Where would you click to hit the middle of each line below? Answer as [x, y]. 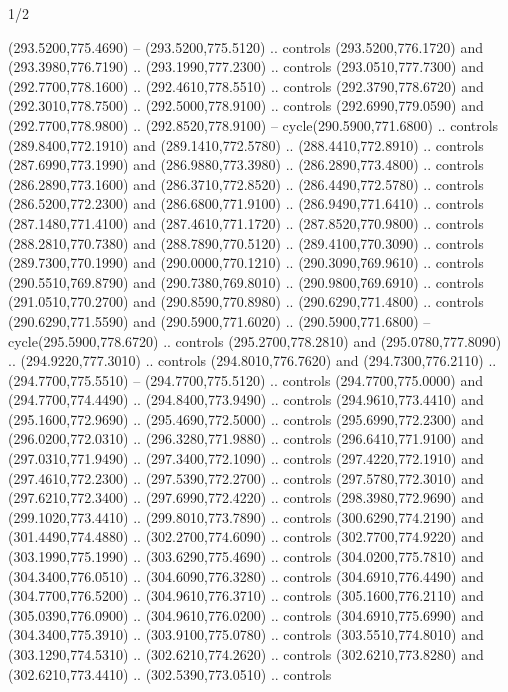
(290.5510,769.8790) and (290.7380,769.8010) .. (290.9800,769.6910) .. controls [246, 281]
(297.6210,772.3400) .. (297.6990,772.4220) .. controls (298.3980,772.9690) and [246, 497]
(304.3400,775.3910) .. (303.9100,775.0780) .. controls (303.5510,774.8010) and [246, 634]
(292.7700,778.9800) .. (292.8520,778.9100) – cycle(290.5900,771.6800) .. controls [253, 124]
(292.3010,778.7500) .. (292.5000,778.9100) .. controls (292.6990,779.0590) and [246, 105]
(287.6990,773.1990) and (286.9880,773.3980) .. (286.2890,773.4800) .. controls [246, 164]
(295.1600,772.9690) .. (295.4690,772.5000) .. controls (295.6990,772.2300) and [246, 418]
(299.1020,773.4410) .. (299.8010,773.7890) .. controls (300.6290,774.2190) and [246, 516]
